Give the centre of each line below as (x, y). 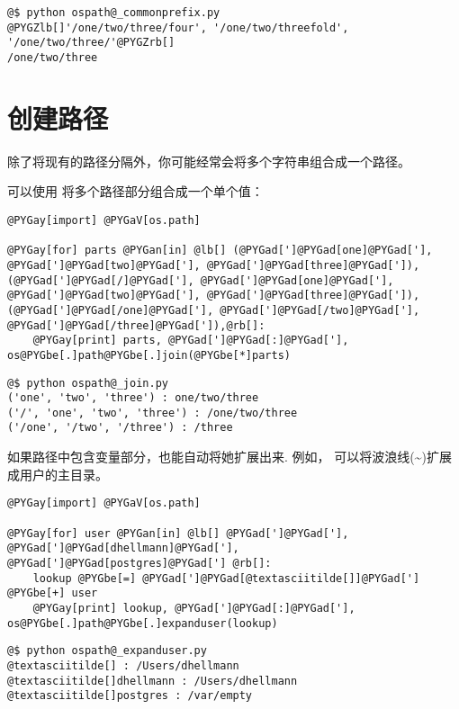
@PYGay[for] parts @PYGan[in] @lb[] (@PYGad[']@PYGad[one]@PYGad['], (220, 251)
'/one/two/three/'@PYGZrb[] (91, 43)
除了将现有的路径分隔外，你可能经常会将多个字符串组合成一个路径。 (209, 161)
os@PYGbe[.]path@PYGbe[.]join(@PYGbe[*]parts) (149, 355)
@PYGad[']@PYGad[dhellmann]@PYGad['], (123, 548)
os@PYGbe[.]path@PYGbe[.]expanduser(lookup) (143, 623)
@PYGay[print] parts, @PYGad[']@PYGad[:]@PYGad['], (191, 341)
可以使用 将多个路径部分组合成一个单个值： (135, 191)
